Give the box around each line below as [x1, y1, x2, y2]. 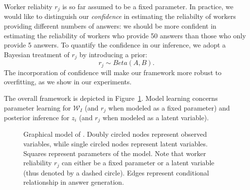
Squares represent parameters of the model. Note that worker [23, 148, 206, 158]
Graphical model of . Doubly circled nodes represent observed [23, 129, 207, 139]
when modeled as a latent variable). [102, 112, 209, 122]
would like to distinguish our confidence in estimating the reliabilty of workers [4, 11, 236, 21]
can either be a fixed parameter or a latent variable [61, 158, 214, 168]
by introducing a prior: [79, 49, 147, 59]
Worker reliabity [4, 1, 53, 11]
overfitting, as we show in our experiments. [4, 77, 132, 87]
